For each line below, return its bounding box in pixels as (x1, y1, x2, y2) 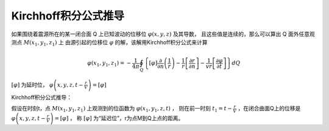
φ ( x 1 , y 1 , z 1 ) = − (87, 59, 132, 68)
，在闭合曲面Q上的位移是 (238, 105, 301, 112)
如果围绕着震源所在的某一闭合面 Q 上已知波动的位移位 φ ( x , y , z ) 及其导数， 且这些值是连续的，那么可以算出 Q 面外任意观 (11, 30, 315, 38)
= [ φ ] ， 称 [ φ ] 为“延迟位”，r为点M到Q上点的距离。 (54, 114, 184, 121)
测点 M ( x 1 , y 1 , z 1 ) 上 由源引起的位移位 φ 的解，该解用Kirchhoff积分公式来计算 (11, 38, 208, 47)
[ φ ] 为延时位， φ (11, 81, 54, 88)
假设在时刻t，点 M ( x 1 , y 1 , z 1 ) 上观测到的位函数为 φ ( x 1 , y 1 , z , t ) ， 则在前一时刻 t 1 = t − (11, 105, 233, 113)
